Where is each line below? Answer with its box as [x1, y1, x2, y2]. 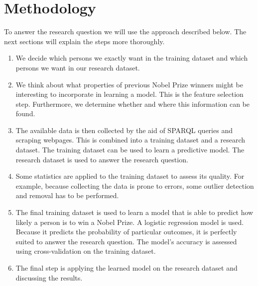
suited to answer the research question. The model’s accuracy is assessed [15, 236, 237, 246]
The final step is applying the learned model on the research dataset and [15, 263, 238, 273]
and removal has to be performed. [15, 190, 119, 201]
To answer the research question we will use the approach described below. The [4, 26, 247, 37]
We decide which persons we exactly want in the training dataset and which [15, 53, 248, 63]
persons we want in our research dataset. [15, 62, 140, 72]
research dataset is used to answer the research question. [15, 154, 188, 164]
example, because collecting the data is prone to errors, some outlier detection [15, 180, 254, 191]
